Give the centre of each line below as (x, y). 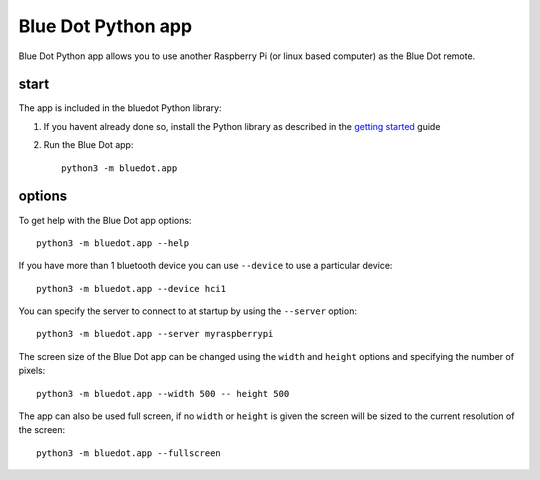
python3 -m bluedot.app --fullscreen (129, 453)
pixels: (32, 371)
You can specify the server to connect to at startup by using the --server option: (187, 311)
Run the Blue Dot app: (88, 145)
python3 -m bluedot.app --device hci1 (131, 288)
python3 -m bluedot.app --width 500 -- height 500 (163, 393)
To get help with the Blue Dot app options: (105, 220)
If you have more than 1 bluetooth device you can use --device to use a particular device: (205, 266)
